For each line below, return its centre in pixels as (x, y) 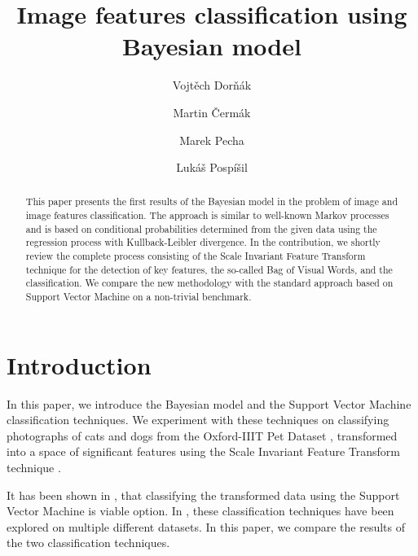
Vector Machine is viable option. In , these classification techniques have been (200, 511)
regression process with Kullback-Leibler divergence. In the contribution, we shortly (203, 242)
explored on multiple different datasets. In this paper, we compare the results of (206, 526)
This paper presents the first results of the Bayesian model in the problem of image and (212, 201)
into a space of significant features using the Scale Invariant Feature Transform (203, 451)
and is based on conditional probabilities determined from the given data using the (201, 228)
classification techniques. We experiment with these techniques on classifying (198, 420)
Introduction (79, 364)
